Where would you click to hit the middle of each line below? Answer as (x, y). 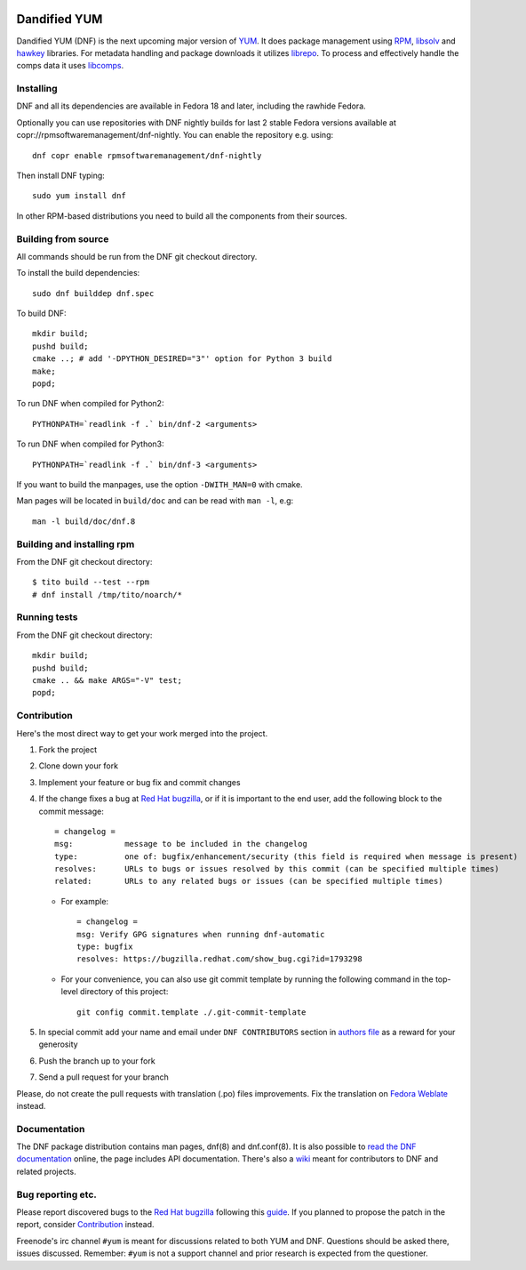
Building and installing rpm (76, 544)
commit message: (71, 811)
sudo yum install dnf (79, 196)
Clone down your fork (79, 766)
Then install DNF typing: (61, 175)
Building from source (63, 238)
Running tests (47, 617)
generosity (59, 1044)
